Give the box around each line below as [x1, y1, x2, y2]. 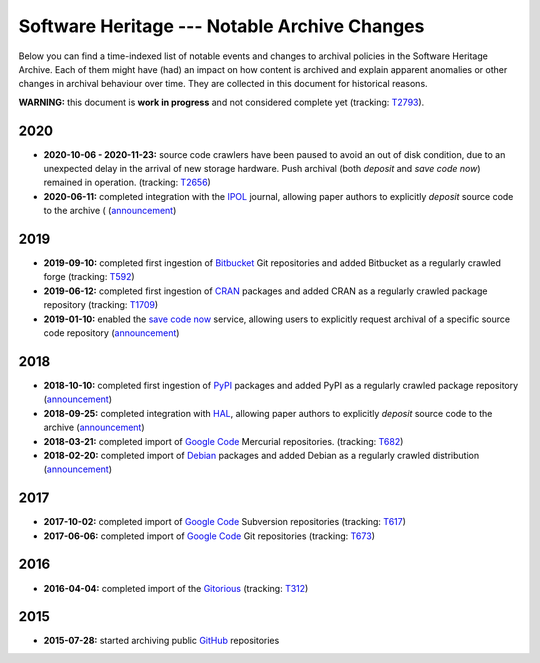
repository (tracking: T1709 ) [43, 299, 159, 311]
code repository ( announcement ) [43, 327, 180, 339]
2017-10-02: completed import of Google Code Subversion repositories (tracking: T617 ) [43, 516, 407, 528]
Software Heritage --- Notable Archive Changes [18, 15, 425, 37]
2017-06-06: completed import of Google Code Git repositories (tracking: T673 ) [43, 530, 375, 542]
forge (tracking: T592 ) [43, 271, 135, 283]
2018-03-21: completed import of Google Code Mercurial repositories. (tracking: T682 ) [43, 435, 404, 447]
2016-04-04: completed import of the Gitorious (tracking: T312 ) [43, 582, 309, 594]
